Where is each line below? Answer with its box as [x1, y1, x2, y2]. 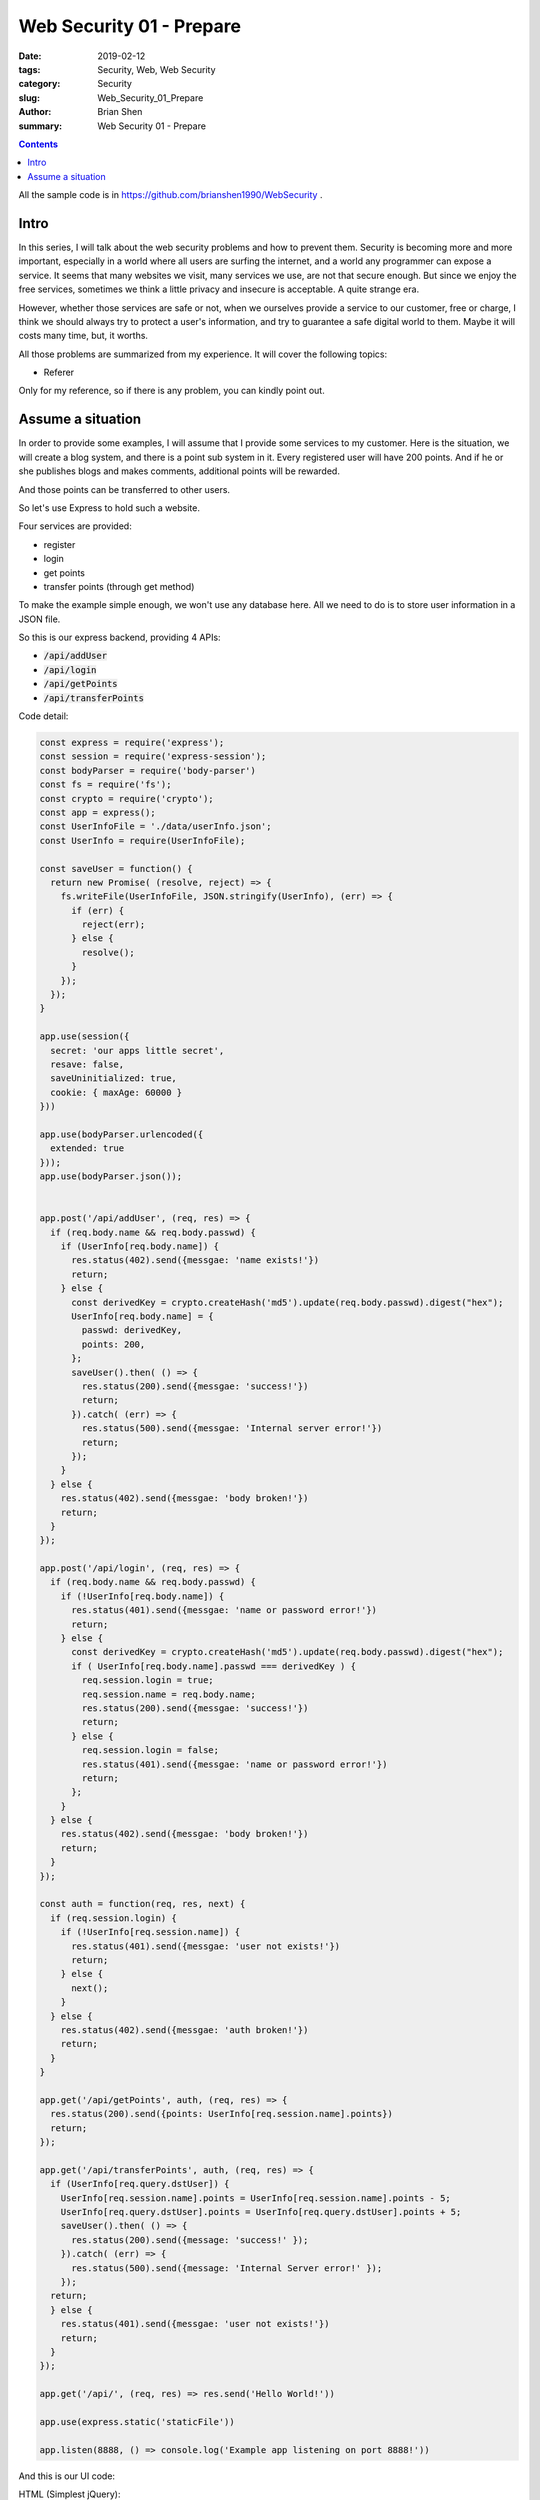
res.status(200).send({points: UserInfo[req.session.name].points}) [50, 2108, 394, 2120]
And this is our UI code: [18, 2470, 115, 2482]
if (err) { [71, 905, 125, 916]
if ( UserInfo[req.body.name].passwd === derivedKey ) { [71, 1660, 357, 1672]
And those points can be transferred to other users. [18, 483, 230, 495]
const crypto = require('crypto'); [39, 793, 214, 804]
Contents [18, 138, 59, 150]
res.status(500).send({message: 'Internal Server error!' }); [71, 2262, 383, 2274]
